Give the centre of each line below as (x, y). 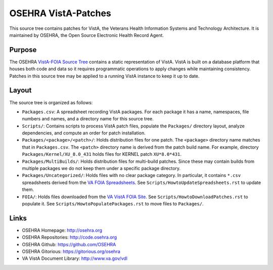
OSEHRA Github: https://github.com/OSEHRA (69, 244)
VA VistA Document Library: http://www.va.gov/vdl (75, 258)
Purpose (23, 50)
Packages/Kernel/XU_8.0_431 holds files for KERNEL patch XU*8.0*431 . (102, 154)
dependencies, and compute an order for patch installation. (84, 133)
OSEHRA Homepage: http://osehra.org (62, 230)
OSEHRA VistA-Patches (60, 13)
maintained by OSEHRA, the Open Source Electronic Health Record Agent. (87, 35)
